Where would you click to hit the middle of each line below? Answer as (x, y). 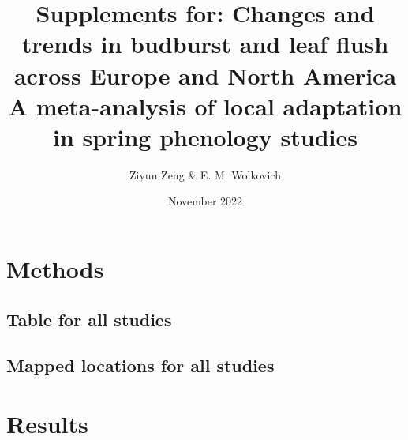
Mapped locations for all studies (140, 365)
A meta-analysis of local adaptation (205, 105)
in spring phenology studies (205, 136)
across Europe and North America (205, 75)
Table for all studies (89, 319)
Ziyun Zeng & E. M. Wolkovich (205, 174)
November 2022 (205, 201)
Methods (55, 269)
